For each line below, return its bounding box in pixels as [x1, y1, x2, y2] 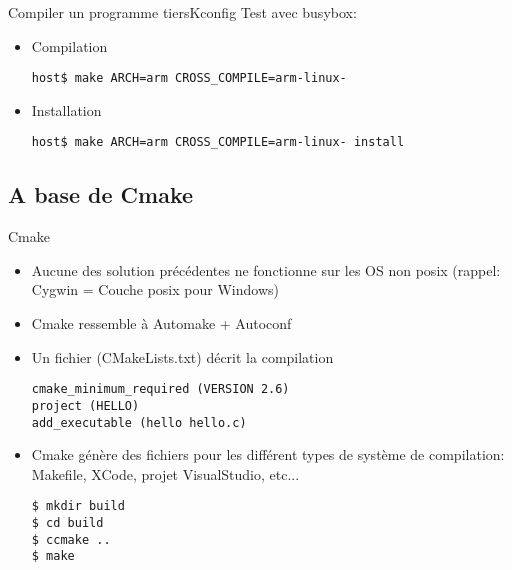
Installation [31, 99, 102, 120]
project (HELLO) [31, 398, 140, 413]
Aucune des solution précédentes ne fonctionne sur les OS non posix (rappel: [31, 259, 501, 280]
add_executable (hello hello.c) [31, 415, 247, 430]
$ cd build [31, 516, 104, 531]
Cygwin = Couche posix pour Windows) [31, 279, 279, 300]
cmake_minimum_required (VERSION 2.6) [31, 382, 290, 397]
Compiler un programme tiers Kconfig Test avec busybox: [8, 2, 357, 22]
